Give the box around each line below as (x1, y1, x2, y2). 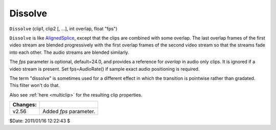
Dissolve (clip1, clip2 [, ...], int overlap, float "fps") (9, 26, 118, 32)
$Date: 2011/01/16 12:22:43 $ (9, 118, 71, 124)
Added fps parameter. (42, 108, 96, 115)
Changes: (12, 101, 37, 109)
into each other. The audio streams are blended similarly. (9, 49, 129, 55)
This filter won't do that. (9, 82, 60, 89)
